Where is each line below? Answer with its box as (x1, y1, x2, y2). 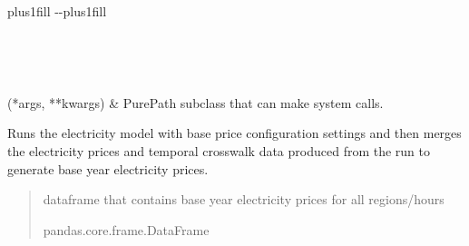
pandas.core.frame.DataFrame (43, 220, 210, 239)
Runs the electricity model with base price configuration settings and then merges (7, 123, 462, 143)
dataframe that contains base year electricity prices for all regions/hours (43, 190, 445, 209)
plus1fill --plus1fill (7, 2, 107, 20)
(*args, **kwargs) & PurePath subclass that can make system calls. (7, 93, 384, 112)
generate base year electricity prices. (7, 159, 209, 178)
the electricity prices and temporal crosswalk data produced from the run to (7, 141, 431, 160)
